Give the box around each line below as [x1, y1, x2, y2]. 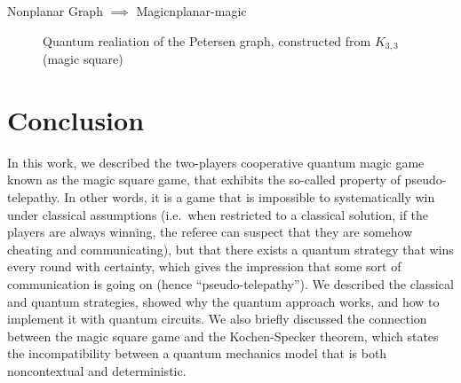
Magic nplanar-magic [136, 2, 247, 20]
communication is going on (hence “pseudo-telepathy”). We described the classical [7, 274, 454, 293]
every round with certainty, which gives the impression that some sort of [7, 257, 401, 276]
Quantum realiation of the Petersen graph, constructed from [43, 31, 371, 50]
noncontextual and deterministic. [7, 361, 187, 379]
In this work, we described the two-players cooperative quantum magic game [7, 152, 425, 171]
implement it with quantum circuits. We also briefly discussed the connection [7, 309, 427, 328]
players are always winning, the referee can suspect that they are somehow [7, 223, 413, 241]
